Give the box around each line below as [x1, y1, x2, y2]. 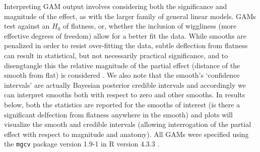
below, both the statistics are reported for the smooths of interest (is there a [4, 99, 240, 109]
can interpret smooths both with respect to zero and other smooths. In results [4, 89, 245, 100]
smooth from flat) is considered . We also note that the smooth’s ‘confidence [4, 70, 240, 80]
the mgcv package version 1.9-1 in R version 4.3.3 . [4, 138, 160, 149]
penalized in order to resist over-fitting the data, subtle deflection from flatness [4, 40, 248, 51]
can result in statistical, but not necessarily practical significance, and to [4, 50, 228, 60]
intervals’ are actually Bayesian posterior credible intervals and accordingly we [4, 79, 246, 90]
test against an [4, 21, 50, 31]
